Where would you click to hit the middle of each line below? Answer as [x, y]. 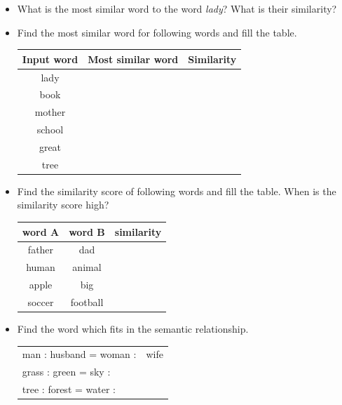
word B [87, 231]
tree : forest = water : [69, 389]
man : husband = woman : [79, 354]
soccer [41, 301]
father [41, 250]
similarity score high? [63, 205]
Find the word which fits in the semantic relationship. [133, 328]
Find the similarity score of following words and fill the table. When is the [177, 191]
